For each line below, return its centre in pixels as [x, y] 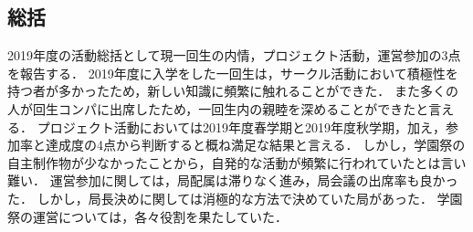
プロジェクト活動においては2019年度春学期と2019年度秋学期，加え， [241, 127]
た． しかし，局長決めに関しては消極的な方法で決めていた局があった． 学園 [235, 198]
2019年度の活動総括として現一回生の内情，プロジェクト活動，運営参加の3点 [234, 55]
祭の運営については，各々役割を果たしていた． [147, 216]
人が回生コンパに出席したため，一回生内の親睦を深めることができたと [218, 108]
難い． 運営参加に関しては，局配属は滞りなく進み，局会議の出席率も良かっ [233, 180]
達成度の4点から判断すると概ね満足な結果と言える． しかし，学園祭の [255, 145]
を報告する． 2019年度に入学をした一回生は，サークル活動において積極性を [233, 73]
